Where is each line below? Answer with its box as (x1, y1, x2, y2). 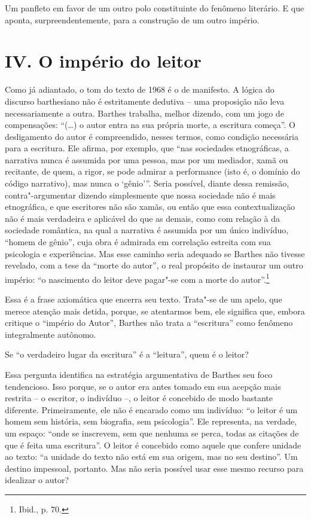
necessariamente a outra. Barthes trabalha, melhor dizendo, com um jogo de (5, 106, 284, 119)
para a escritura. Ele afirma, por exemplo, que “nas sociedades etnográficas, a (5, 142, 289, 154)
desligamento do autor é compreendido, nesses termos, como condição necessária (5, 130, 299, 142)
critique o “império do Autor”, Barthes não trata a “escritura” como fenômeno (5, 316, 293, 329)
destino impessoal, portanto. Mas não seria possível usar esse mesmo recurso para (5, 462, 304, 474)
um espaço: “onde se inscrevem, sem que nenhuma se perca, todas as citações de (5, 427, 299, 439)
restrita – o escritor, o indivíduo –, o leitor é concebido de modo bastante (5, 392, 273, 404)
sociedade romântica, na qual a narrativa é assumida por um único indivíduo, (5, 224, 289, 236)
